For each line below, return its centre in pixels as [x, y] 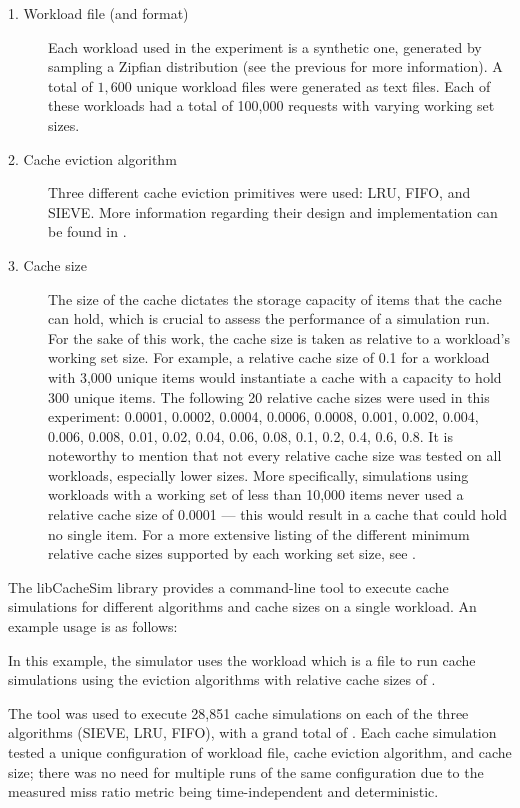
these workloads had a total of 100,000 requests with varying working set [271, 105]
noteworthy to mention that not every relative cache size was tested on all [275, 455]
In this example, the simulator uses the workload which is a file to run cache [242, 659]
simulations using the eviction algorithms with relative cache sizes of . [222, 679]
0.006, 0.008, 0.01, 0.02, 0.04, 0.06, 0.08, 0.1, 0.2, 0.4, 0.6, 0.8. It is [250, 435]
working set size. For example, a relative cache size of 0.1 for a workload [269, 357]
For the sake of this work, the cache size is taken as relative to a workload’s [279, 337]
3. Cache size [47, 264]
